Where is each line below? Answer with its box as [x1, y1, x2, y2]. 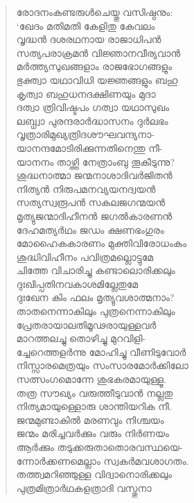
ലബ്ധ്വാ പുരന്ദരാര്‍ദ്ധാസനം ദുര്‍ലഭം [16, 113, 168, 128]
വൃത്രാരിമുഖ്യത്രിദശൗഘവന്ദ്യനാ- [16, 127, 155, 142]
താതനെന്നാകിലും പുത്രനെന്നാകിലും [16, 304, 175, 318]
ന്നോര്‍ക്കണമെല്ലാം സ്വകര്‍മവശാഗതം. [16, 453, 189, 468]
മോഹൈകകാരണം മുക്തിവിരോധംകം [16, 236, 187, 250]
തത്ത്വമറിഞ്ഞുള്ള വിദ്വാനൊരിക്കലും [16, 467, 173, 481]
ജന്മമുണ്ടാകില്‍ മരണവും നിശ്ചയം [16, 412, 164, 427]
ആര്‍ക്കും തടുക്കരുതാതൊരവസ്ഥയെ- [16, 440, 183, 454]
